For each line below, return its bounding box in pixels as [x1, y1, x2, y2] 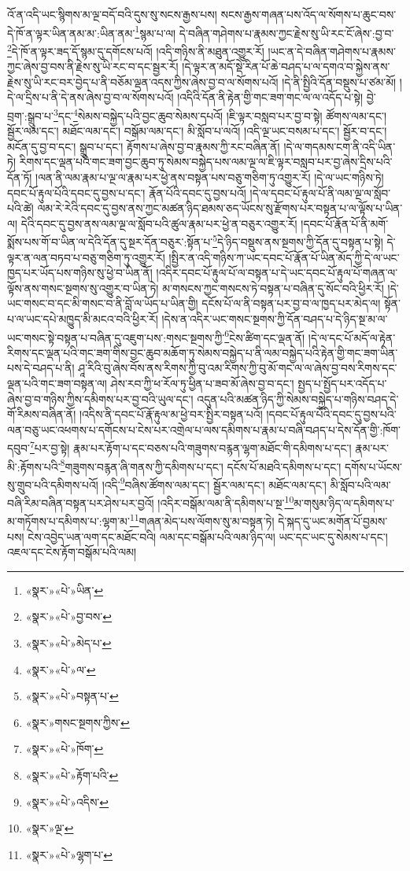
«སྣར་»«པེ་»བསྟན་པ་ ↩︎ [25, 688, 119, 704]
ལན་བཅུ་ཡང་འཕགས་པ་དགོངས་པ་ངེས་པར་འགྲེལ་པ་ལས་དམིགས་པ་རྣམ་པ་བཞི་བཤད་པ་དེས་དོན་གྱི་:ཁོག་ [7, 421, 401, 437]
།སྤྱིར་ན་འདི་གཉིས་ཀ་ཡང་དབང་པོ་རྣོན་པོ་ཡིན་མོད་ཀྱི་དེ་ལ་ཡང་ [168, 249, 400, 265]
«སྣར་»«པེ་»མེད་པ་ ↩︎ [25, 634, 112, 651]
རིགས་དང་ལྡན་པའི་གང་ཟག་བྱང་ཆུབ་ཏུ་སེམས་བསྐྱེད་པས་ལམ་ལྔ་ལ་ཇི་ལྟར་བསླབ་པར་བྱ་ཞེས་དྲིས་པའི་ [19, 153, 393, 170]
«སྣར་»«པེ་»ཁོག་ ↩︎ [25, 740, 104, 757]
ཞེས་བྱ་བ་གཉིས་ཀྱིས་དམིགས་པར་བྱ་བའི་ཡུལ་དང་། [7, 390, 194, 407]
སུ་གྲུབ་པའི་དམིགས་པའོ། [7, 476, 98, 493]
